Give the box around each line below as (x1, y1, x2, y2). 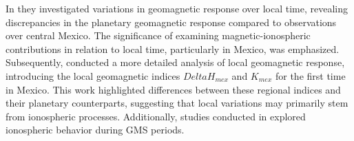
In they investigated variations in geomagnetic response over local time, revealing (6, 1, 348, 15)
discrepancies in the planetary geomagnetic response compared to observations (6, 14, 337, 29)
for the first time (275, 68, 346, 83)
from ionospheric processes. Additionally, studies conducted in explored (6, 109, 306, 123)
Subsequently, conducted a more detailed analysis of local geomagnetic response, (6, 55, 345, 69)
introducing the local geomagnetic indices (6, 68, 180, 83)
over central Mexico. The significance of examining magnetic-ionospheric (6, 28, 311, 43)
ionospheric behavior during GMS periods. (6, 122, 185, 137)
